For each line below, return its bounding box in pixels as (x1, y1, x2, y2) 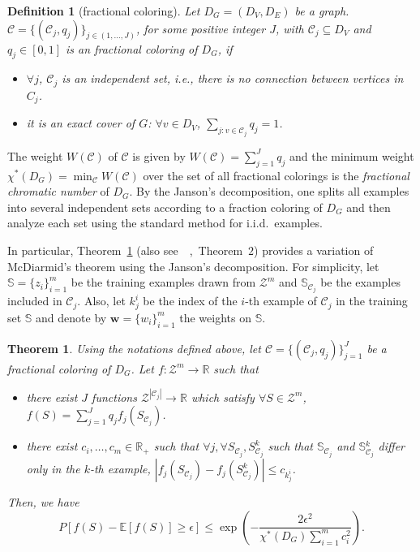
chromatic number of (7, 183, 109, 200)
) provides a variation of (254, 241, 374, 258)
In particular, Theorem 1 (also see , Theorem (7, 241, 243, 258)
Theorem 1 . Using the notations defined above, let (7, 339, 261, 356)
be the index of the (143, 292, 238, 309)
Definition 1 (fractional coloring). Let (7, 2, 200, 19)
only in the (26, 460, 80, 477)
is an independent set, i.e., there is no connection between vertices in (62, 70, 404, 87)
